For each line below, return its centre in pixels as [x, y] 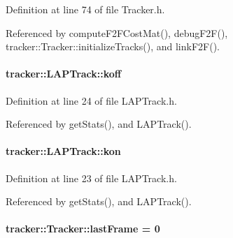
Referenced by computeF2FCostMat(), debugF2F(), [117, 32]
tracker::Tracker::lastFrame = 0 [83, 229]
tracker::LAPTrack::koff [64, 74]
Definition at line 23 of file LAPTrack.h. [91, 178]
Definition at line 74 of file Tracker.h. [85, 9]
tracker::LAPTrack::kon [63, 151]
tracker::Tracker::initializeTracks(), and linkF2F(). [113, 46]
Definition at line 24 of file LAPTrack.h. [91, 100]
